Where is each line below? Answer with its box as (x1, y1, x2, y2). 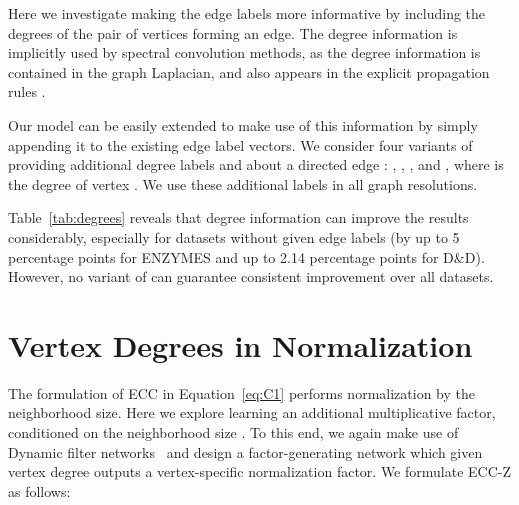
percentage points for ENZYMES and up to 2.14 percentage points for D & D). (8, 246, 485, 267)
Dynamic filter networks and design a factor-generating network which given (8, 441, 483, 462)
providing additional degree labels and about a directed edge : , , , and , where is (8, 154, 504, 175)
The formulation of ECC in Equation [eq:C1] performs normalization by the (8, 382, 475, 403)
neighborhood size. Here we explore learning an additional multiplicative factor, (8, 402, 496, 423)
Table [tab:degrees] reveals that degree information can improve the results (8, 207, 469, 228)
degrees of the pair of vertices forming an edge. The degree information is (8, 22, 458, 43)
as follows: (8, 480, 71, 501)
